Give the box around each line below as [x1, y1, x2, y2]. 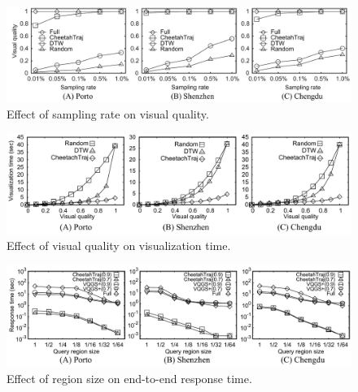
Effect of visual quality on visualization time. [7, 237, 231, 254]
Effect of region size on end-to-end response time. [7, 369, 252, 386]
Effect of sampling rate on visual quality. [7, 106, 209, 123]
